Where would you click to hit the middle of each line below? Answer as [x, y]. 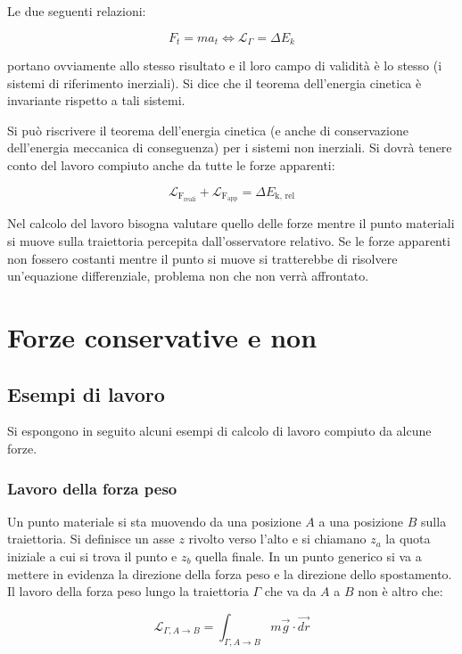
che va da [290, 591]
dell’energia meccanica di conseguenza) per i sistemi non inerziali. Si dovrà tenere [230, 147]
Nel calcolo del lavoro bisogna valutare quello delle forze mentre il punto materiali [231, 223]
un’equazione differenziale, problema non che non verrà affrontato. [188, 276]
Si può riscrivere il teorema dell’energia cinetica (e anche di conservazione [208, 130]
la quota [408, 539]
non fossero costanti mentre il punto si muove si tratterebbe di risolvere [202, 258]
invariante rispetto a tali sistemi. [96, 100]
